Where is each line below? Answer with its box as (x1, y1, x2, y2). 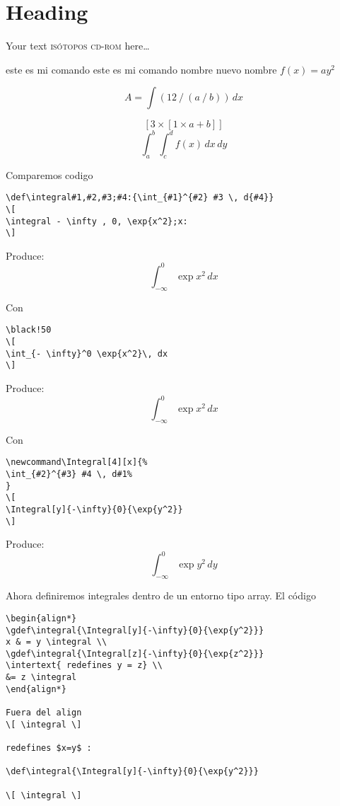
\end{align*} (6, 684, 66, 694)
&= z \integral (6, 672, 77, 683)
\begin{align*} (6, 613, 77, 623)
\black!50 (6, 325, 52, 335)
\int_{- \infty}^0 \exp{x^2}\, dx (6, 348, 168, 359)
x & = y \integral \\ (6, 637, 107, 647)
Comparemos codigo (6, 167, 93, 182)
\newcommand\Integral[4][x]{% (6, 457, 148, 468)
